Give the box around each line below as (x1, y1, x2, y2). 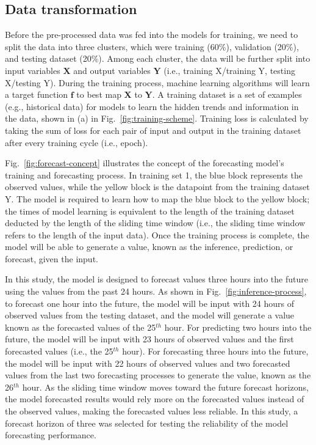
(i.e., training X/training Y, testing (163, 64, 295, 76)
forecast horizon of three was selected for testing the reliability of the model (5, 416, 289, 429)
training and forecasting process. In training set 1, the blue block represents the (5, 168, 303, 181)
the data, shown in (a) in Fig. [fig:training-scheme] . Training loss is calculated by (5, 112, 309, 125)
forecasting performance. (5, 428, 96, 441)
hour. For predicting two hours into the (164, 320, 312, 333)
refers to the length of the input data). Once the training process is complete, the (5, 228, 309, 241)
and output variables (73, 64, 151, 76)
